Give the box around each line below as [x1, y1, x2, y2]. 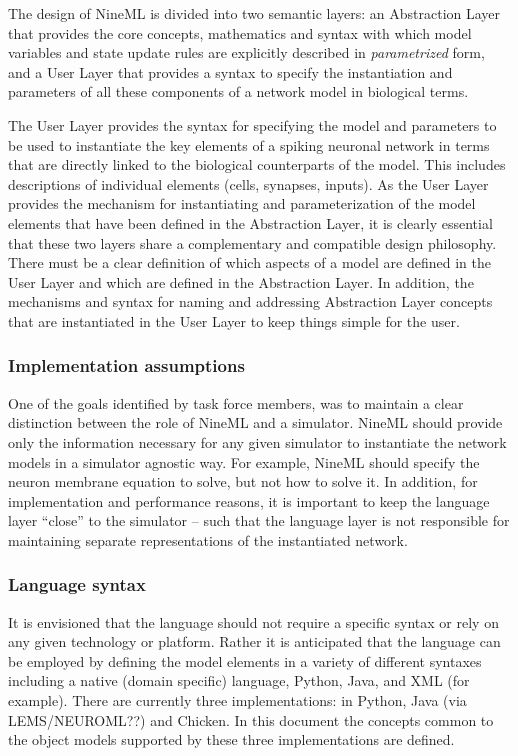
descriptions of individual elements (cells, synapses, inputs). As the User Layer [8, 173, 489, 194]
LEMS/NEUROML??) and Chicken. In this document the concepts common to [8, 709, 494, 730]
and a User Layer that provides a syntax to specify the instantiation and [8, 61, 453, 82]
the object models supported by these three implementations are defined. [8, 729, 455, 750]
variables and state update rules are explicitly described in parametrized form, [8, 42, 485, 63]
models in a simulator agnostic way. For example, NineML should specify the [8, 451, 480, 472]
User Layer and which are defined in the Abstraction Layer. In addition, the [8, 271, 474, 292]
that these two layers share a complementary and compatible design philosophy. [8, 232, 497, 253]
